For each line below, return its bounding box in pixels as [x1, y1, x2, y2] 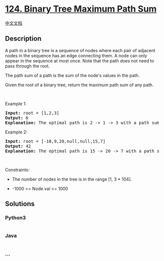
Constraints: [5, 167, 30, 172]
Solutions [5, 200, 35, 208]
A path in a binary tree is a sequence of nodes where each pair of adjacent [5, 47, 156, 53]
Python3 [5, 214, 26, 221]
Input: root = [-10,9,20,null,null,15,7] [5, 138, 106, 144]
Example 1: [5, 101, 27, 107]
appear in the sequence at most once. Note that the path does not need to [5, 57, 155, 64]
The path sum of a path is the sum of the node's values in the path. [5, 72, 140, 78]
